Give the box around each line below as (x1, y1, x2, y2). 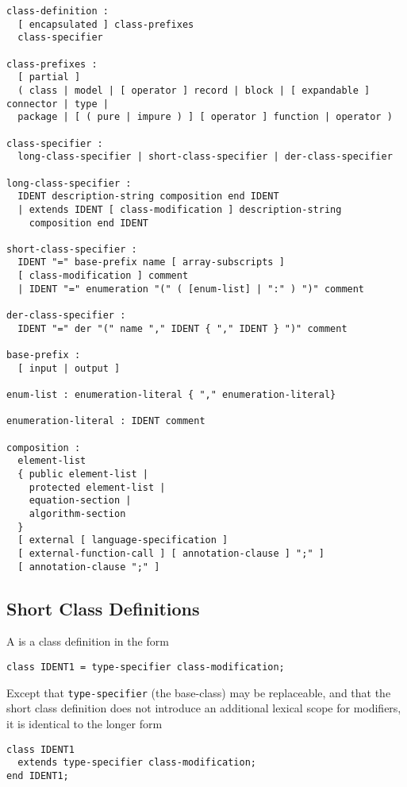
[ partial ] (17, 71, 81, 83)
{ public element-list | (17, 468, 148, 480)
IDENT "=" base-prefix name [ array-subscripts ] (17, 257, 285, 268)
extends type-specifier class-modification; (17, 757, 256, 769)
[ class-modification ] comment (17, 270, 189, 282)
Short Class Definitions (6, 596, 200, 620)
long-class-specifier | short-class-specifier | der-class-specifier (17, 151, 393, 163)
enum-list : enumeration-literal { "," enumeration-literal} (6, 389, 336, 401)
